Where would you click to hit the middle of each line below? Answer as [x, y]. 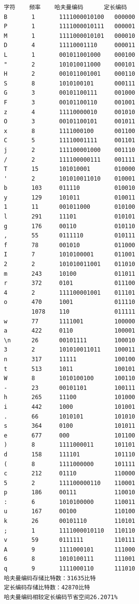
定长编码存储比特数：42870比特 [47, 588]
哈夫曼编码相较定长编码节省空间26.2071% [61, 597]
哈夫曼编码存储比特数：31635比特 [50, 578]
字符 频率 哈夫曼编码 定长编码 [65, 7]
